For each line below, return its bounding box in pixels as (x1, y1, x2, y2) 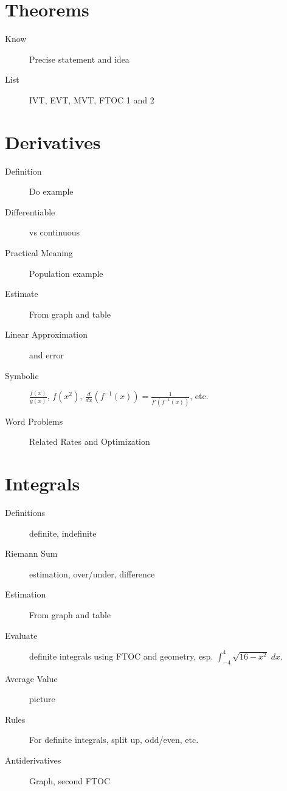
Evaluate (5, 629, 38, 641)
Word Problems (5, 414, 63, 427)
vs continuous (29, 226, 80, 239)
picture (29, 692, 55, 705)
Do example (29, 185, 74, 198)
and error (29, 348, 64, 361)
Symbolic (5, 369, 39, 382)
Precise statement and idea (29, 52, 130, 65)
